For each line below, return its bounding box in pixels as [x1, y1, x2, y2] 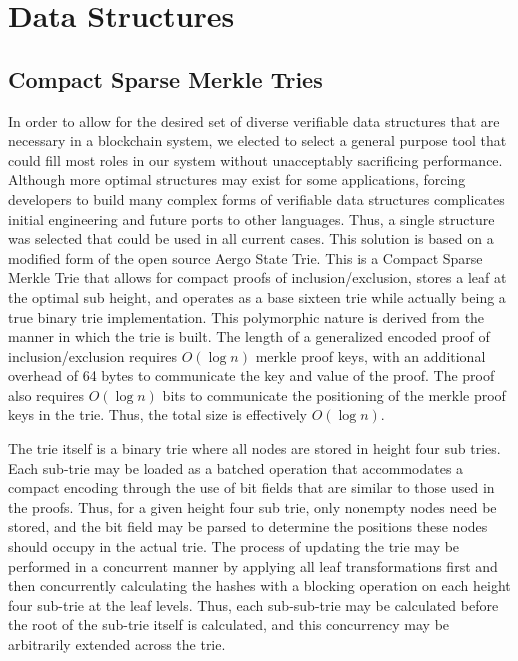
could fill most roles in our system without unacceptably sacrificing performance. [8, 149, 503, 170]
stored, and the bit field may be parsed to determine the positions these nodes [8, 516, 488, 537]
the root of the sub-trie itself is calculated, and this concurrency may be [8, 614, 450, 635]
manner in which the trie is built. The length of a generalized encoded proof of [8, 326, 490, 347]
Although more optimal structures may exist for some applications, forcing [8, 169, 466, 190]
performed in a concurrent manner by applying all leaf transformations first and [8, 555, 498, 576]
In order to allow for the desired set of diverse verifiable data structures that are [8, 110, 500, 131]
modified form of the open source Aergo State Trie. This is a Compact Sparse [8, 247, 483, 268]
